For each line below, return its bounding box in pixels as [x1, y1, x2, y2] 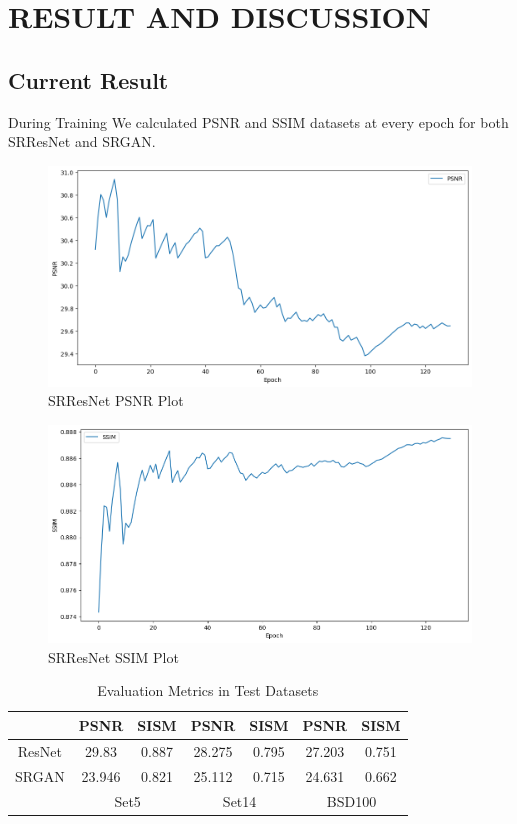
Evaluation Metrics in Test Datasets [97, 680, 319, 701]
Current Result [8, 64, 169, 95]
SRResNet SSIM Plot [48, 646, 179, 667]
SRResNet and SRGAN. [8, 131, 156, 152]
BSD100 [326, 790, 377, 811]
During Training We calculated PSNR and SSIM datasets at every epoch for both [8, 111, 509, 132]
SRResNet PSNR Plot [48, 390, 184, 411]
